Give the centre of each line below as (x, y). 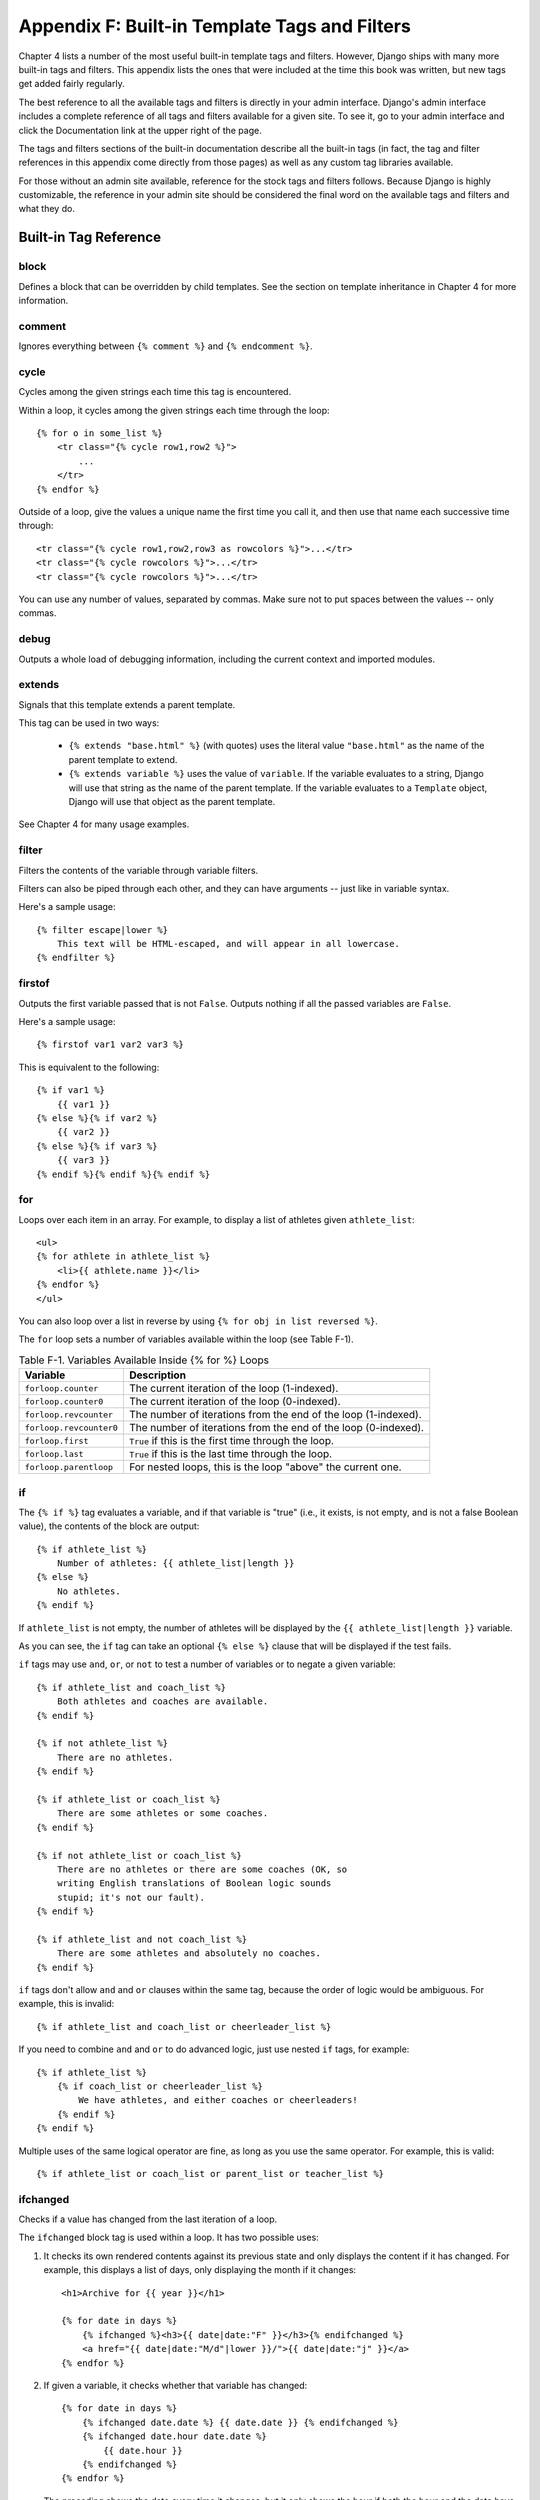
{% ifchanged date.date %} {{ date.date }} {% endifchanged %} (240, 2422)
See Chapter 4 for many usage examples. (104, 824)
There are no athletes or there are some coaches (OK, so (202, 1869)
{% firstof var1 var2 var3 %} (110, 1044)
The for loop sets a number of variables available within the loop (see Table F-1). (186, 1339)
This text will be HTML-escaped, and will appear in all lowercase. (228, 944)
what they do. (46, 209)
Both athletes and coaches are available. (162, 1701)
